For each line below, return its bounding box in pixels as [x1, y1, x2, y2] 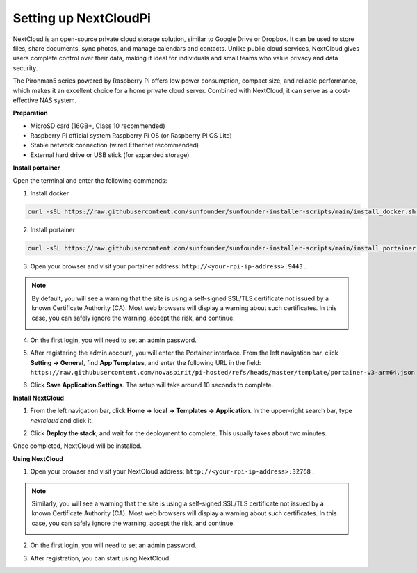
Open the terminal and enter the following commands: [13, 176, 167, 184]
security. [13, 63, 38, 72]
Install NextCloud [13, 394, 65, 402]
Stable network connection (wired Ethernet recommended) [30, 141, 199, 150]
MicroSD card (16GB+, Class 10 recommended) [30, 122, 165, 130]
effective [13, 96, 38, 104]
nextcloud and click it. [30, 416, 94, 424]
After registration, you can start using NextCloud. [30, 554, 172, 563]
